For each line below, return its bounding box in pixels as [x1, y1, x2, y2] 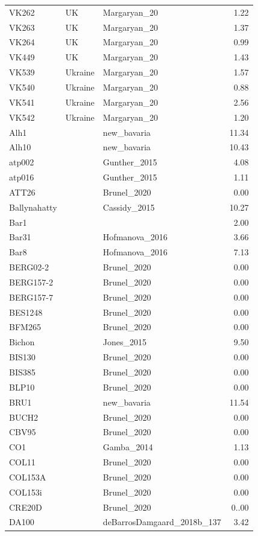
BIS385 [9, 366, 36, 378]
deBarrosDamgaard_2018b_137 [102, 515, 221, 528]
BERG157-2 [9, 275, 54, 288]
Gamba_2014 [102, 441, 153, 453]
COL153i [9, 485, 42, 498]
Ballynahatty [9, 200, 57, 213]
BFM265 [9, 321, 41, 333]
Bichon [9, 336, 35, 348]
